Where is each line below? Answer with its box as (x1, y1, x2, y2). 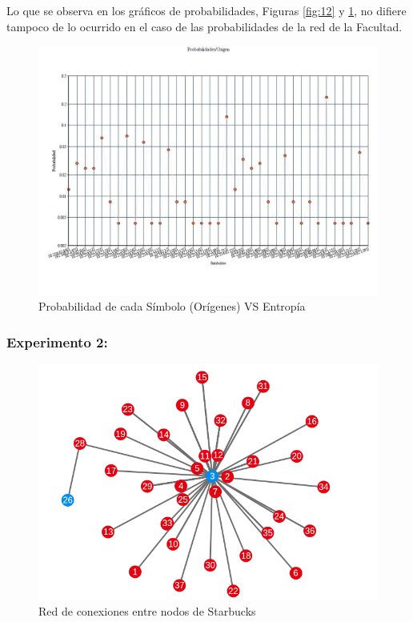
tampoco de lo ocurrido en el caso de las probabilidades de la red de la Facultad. (6, 18, 403, 34)
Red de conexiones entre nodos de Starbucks (38, 603, 256, 620)
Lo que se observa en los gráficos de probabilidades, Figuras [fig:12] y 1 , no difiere (6, 2, 407, 18)
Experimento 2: (6, 331, 108, 351)
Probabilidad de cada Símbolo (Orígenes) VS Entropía (38, 298, 306, 315)
